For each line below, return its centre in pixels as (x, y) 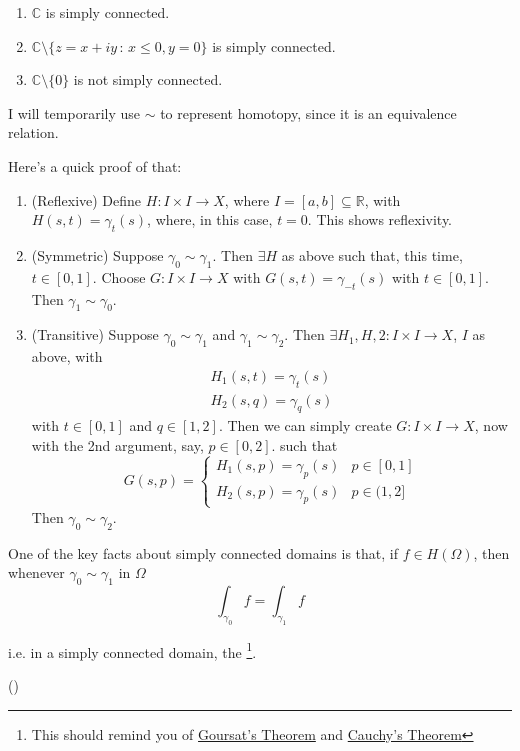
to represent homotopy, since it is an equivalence (308, 112)
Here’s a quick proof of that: (95, 165)
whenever (36, 572)
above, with (67, 356)
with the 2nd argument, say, (117, 444)
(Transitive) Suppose (95, 334)
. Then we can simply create (305, 425)
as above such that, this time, (372, 254)
